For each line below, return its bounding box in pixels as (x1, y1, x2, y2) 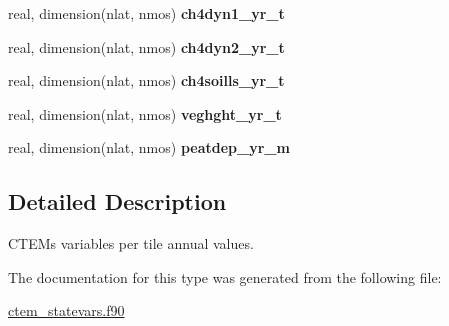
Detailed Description (8, 186, 227, 217)
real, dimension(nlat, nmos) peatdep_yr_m (8, 137, 290, 158)
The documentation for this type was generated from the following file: (8, 266, 442, 287)
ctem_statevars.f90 (8, 300, 125, 321)
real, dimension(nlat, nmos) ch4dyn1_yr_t (8, 3, 285, 23)
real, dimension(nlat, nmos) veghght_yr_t (8, 103, 282, 124)
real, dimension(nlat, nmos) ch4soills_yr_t (8, 70, 285, 91)
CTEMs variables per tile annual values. (8, 233, 254, 254)
